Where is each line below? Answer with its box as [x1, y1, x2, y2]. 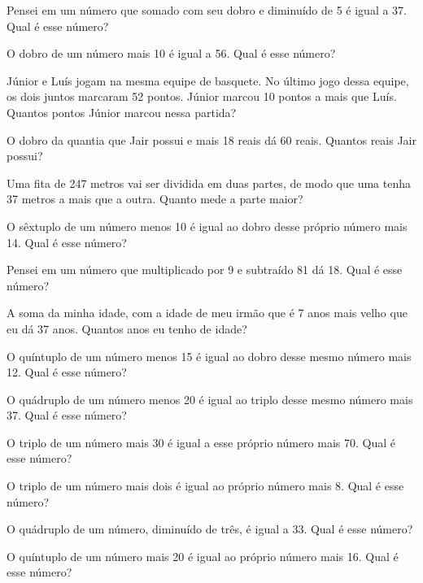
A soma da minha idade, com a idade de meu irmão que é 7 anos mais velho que [7, 304, 408, 321]
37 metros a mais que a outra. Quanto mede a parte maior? [7, 190, 303, 207]
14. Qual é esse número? [7, 233, 127, 250]
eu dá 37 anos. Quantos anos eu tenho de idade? [7, 320, 247, 337]
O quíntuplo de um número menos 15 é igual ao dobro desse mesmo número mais [7, 347, 412, 364]
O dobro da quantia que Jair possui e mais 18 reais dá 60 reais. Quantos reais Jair [7, 131, 416, 148]
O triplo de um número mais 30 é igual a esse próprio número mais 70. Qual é [7, 433, 396, 450]
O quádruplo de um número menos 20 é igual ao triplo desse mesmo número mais [7, 390, 413, 407]
